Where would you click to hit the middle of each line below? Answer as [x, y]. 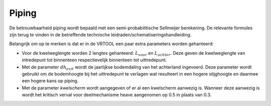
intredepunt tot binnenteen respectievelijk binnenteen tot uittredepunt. [94, 60]
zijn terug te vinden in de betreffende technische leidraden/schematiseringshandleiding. [100, 34]
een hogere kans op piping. [50, 81]
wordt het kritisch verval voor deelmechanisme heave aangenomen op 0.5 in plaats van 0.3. [117, 95]
